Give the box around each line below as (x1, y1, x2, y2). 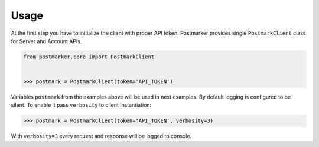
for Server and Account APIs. (11, 37, 82, 44)
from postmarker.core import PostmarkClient (23, 53, 155, 60)
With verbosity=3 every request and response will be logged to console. (11, 133, 192, 140)
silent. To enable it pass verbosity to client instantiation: (11, 102, 152, 109)
